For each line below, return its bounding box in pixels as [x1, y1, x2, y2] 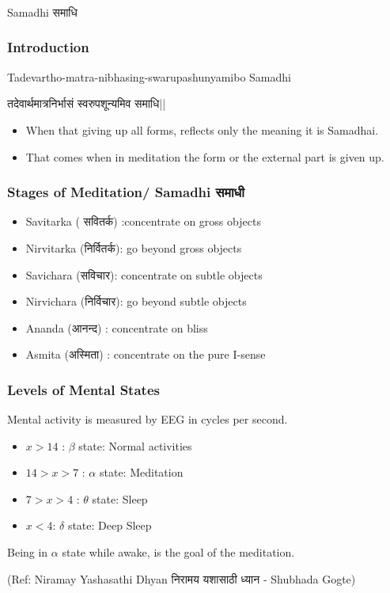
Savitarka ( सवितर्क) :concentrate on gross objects [25, 213, 261, 230]
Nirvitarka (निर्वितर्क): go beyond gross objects [25, 239, 242, 256]
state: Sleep [92, 490, 148, 507]
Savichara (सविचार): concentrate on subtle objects [25, 266, 263, 283]
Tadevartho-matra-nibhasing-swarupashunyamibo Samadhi [7, 68, 291, 85]
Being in [7, 544, 48, 561]
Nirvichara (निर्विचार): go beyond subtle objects [25, 293, 247, 310]
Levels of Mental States [7, 379, 160, 399]
